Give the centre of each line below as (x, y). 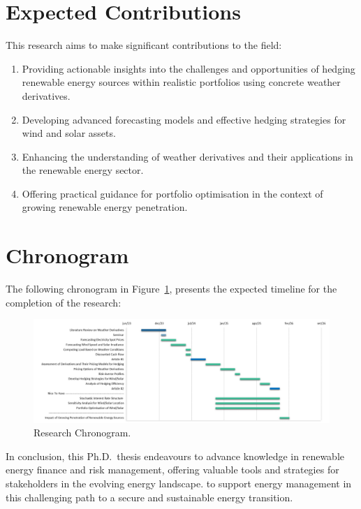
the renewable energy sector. (83, 170)
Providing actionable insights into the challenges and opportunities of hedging (189, 68)
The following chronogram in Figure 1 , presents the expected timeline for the (171, 289)
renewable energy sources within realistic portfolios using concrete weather (181, 82)
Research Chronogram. (82, 433)
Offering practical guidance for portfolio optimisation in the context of (172, 193)
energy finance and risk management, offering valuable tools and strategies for (172, 470)
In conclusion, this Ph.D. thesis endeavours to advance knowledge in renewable (175, 456)
